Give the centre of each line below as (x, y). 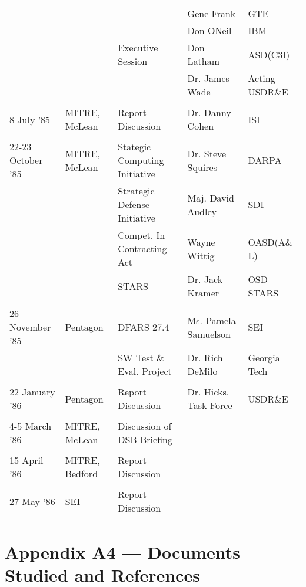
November (30, 327)
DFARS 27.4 (144, 327)
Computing (141, 160)
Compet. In (142, 235)
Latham (204, 61)
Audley (202, 211)
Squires (202, 167)
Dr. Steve (207, 153)
